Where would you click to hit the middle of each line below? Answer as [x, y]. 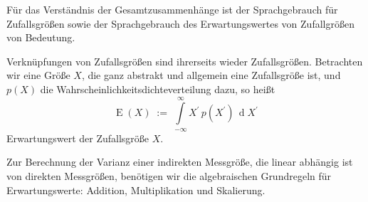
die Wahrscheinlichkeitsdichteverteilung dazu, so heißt [158, 89]
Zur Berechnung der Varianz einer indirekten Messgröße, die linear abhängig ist [180, 162]
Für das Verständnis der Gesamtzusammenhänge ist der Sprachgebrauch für [172, 9]
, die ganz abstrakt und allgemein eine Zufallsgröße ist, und [211, 75]
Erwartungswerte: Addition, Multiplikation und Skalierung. [136, 190]
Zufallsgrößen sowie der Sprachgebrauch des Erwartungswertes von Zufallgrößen [180, 23]
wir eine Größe [38, 75]
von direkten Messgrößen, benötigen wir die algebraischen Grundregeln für [169, 175]
